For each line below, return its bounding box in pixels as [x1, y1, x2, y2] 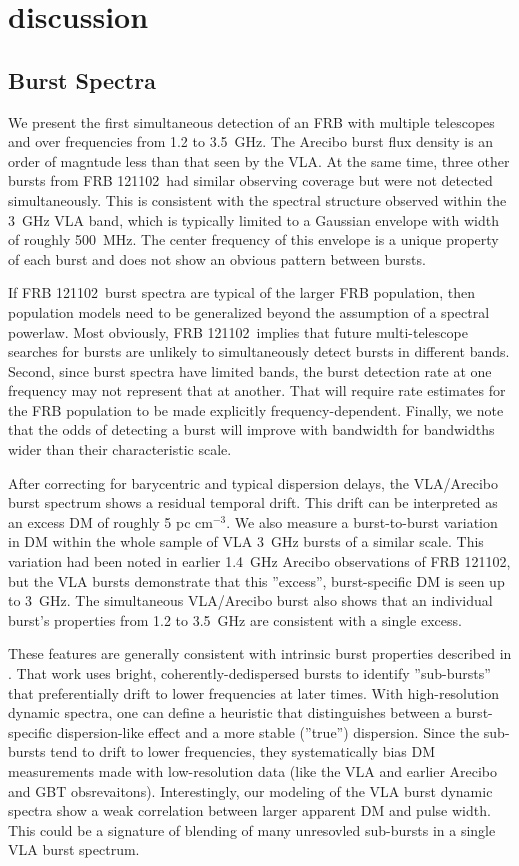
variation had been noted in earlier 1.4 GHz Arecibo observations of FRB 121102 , [8, 551, 511, 572]
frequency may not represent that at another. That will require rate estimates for [8, 380, 506, 401]
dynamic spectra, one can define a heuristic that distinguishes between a [8, 702, 452, 723]
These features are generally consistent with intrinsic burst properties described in [8, 643, 512, 664]
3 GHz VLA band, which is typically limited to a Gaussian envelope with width [8, 209, 500, 230]
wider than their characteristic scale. [8, 439, 232, 460]
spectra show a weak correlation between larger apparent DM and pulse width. [8, 800, 491, 821]
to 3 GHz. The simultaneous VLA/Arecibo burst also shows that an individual [8, 590, 493, 611]
